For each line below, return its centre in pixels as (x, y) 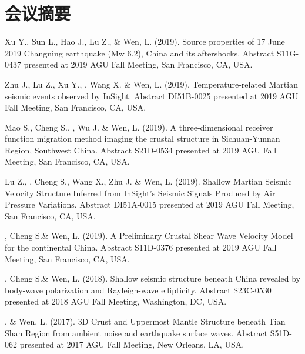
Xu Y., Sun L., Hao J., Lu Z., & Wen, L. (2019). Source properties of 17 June (145, 41)
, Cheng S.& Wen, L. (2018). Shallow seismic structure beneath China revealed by (152, 278)
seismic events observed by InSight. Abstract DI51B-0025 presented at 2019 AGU (152, 96)
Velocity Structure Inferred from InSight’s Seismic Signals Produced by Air (140, 193)
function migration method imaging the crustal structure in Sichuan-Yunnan (143, 138)
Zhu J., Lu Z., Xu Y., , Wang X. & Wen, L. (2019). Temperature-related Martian (151, 84)
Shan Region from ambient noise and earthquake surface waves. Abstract (136, 333)
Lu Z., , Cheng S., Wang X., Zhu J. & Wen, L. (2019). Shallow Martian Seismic (148, 181)
